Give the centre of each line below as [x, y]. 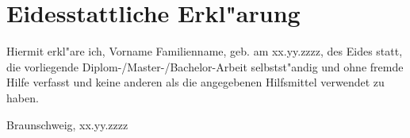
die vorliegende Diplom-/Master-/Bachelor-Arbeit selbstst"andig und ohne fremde [205, 66]
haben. [23, 97]
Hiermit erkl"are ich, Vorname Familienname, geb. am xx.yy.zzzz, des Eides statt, [205, 51]
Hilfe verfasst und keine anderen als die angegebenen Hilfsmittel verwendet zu [195, 82]
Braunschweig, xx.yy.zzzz [67, 124]
